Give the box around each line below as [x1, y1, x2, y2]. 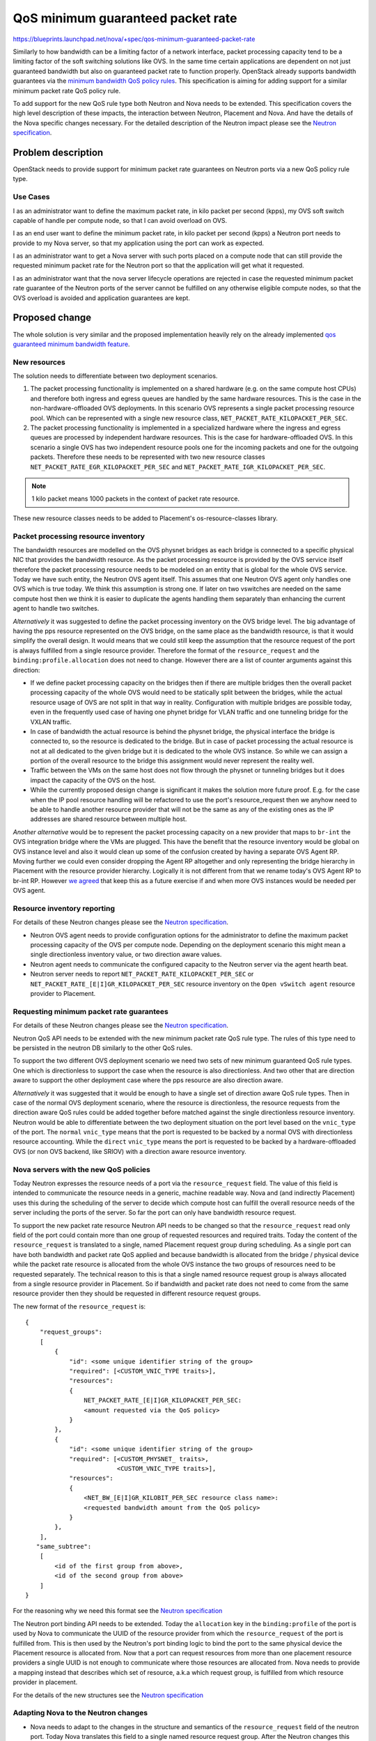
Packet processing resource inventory [13, 531, 146, 541]
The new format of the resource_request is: [13, 1302, 146, 1311]
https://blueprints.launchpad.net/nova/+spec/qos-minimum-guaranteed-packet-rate [13, 35, 256, 43]
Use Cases [13, 192, 50, 202]
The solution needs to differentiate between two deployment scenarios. [13, 372, 218, 380]
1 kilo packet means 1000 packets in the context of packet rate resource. [31, 494, 240, 503]
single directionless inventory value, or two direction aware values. [30, 951, 222, 959]
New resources [13, 357, 65, 367]
